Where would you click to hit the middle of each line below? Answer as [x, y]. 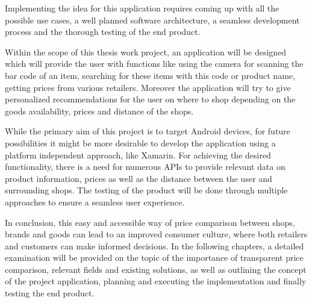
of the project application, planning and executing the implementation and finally [156, 281]
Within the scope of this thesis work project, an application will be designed [146, 52]
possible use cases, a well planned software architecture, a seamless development [152, 20]
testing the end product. [50, 293]
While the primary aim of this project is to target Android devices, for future [148, 131]
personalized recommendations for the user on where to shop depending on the [150, 99]
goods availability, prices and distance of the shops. [99, 111]
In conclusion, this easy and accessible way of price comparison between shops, [150, 222]
